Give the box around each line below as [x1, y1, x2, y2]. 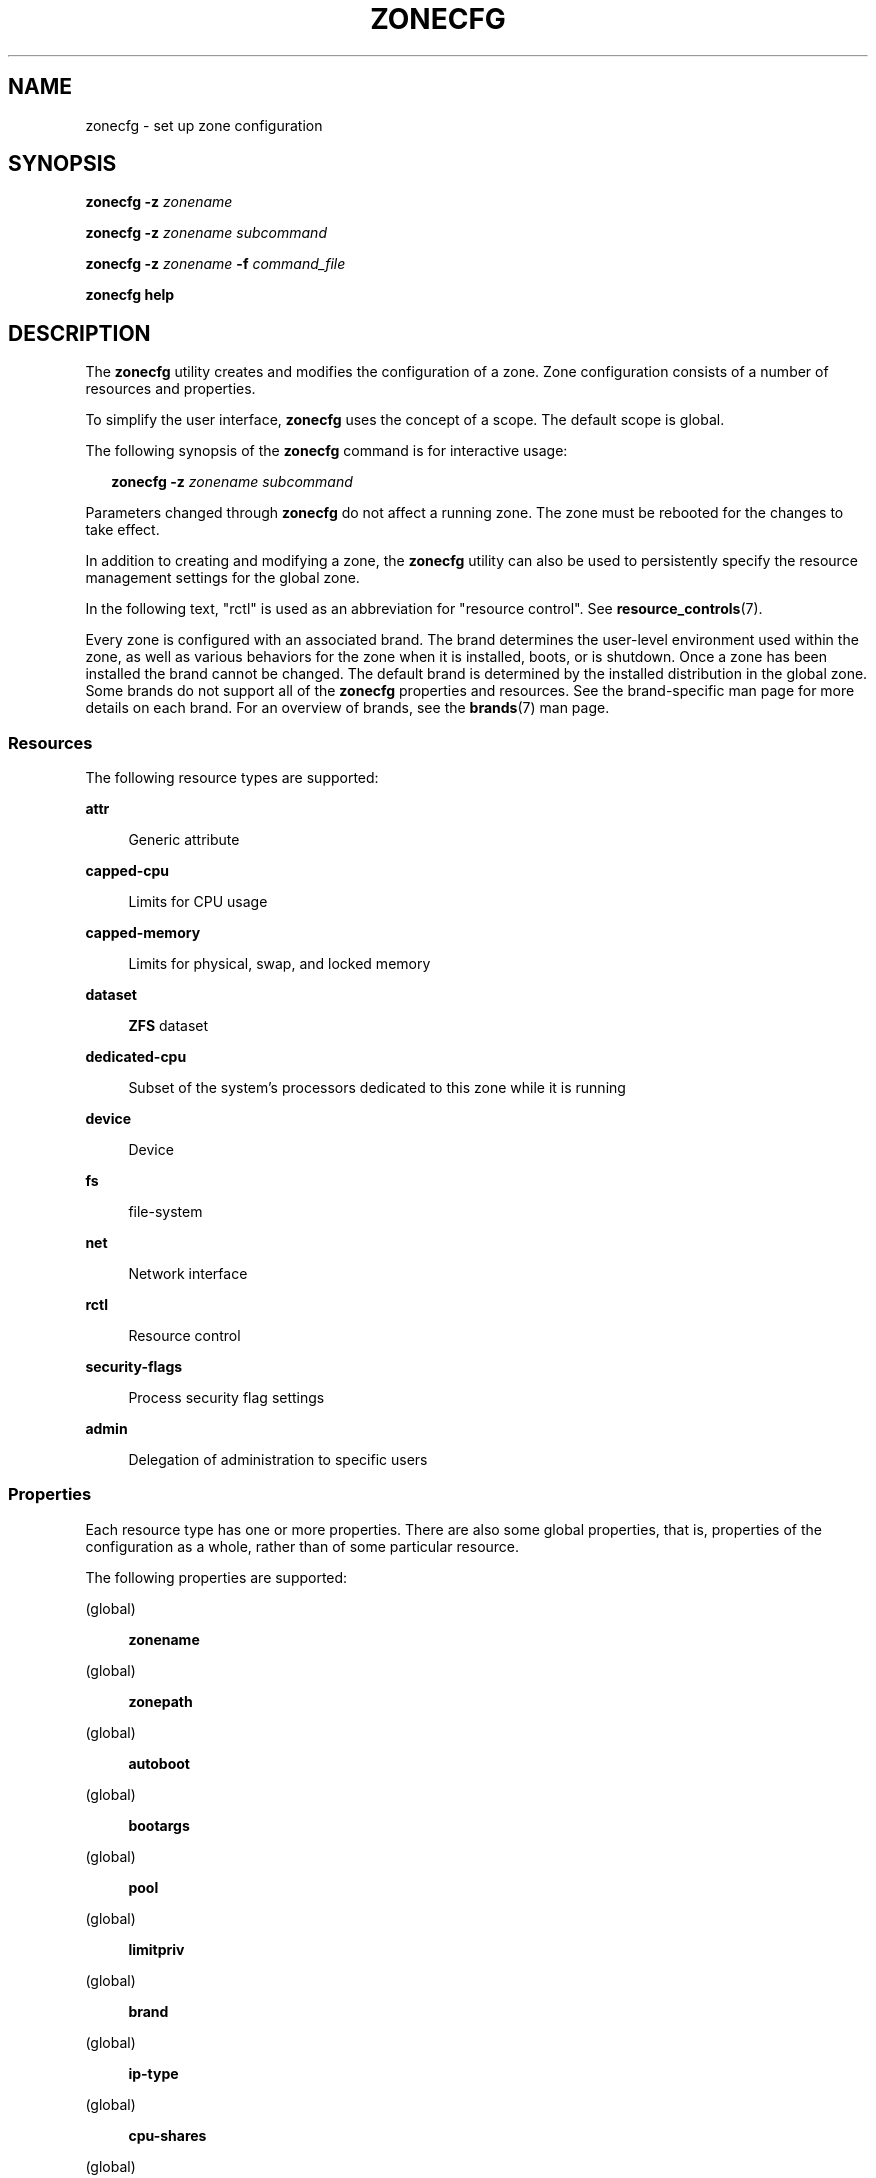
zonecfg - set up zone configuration [85, 116, 323, 134]
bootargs [128, 1816, 190, 1834]
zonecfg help [85, 286, 175, 304]
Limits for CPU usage [128, 893, 268, 911]
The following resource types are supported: [85, 769, 379, 787]
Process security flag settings [128, 1389, 325, 1407]
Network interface [128, 1265, 248, 1283]
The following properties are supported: [85, 1568, 348, 1586]
